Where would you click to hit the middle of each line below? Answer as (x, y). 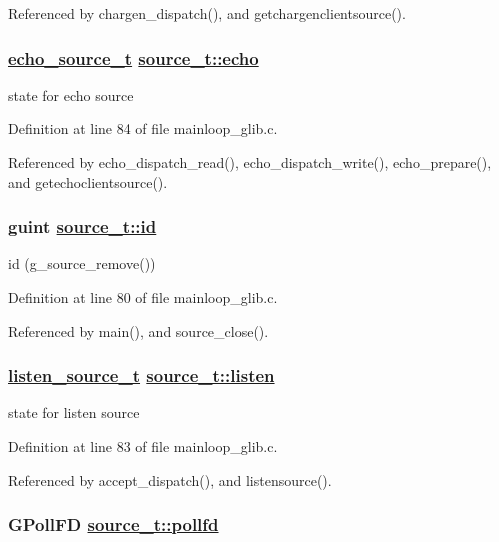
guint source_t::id (82, 226)
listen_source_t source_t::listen (141, 375)
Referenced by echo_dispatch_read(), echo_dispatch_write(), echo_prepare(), (250, 162)
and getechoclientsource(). (88, 181)
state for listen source (74, 412)
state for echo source (71, 94)
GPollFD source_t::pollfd (113, 524)
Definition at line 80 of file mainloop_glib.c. (143, 297)
